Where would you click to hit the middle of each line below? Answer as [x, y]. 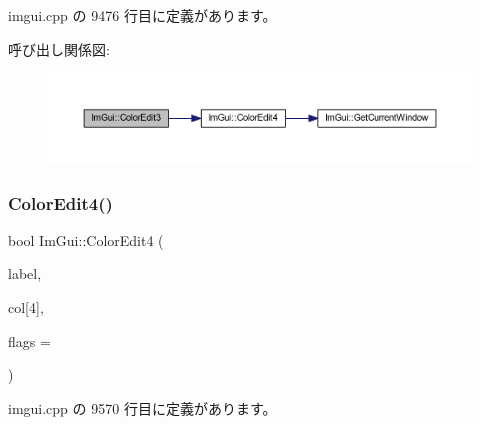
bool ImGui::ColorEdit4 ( [86, 239]
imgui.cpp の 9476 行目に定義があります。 [142, 15]
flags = [29, 340]
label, [25, 273]
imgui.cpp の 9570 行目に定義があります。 [142, 407]
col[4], [26, 307]
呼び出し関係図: [59, 48]
